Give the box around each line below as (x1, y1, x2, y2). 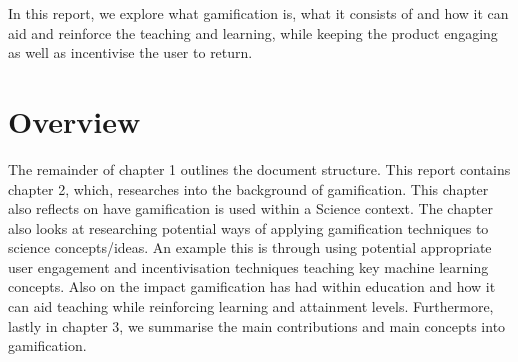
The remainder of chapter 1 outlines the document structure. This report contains (8, 158, 511, 179)
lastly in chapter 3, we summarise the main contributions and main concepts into (8, 315, 506, 336)
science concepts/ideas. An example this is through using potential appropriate (8, 237, 492, 258)
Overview (8, 100, 141, 141)
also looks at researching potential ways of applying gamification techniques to (8, 217, 489, 238)
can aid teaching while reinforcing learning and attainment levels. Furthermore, (8, 296, 494, 317)
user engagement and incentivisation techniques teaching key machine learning (8, 256, 489, 277)
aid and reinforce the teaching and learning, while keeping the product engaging (8, 22, 498, 43)
